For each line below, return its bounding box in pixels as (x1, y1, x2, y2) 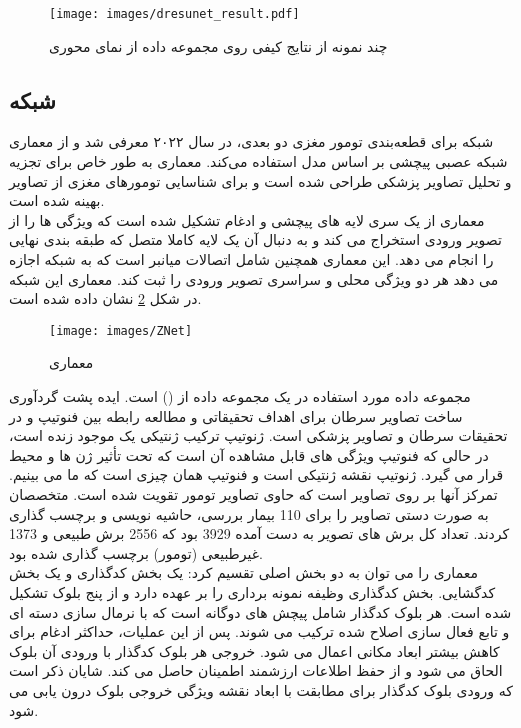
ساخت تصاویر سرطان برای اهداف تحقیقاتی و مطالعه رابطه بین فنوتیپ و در (9, 405, 463, 426)
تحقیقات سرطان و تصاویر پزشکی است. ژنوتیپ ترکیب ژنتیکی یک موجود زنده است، (9, 425, 508, 446)
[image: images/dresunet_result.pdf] (49, 7, 300, 21)
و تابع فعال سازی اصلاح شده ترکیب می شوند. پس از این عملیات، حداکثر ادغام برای (9, 621, 510, 642)
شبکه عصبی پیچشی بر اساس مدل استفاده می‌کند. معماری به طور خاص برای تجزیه (9, 151, 508, 172)
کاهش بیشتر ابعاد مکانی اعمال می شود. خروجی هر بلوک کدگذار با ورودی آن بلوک (9, 640, 500, 661)
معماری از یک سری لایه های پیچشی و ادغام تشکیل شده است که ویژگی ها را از (9, 209, 485, 230)
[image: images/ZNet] (49, 323, 193, 338)
